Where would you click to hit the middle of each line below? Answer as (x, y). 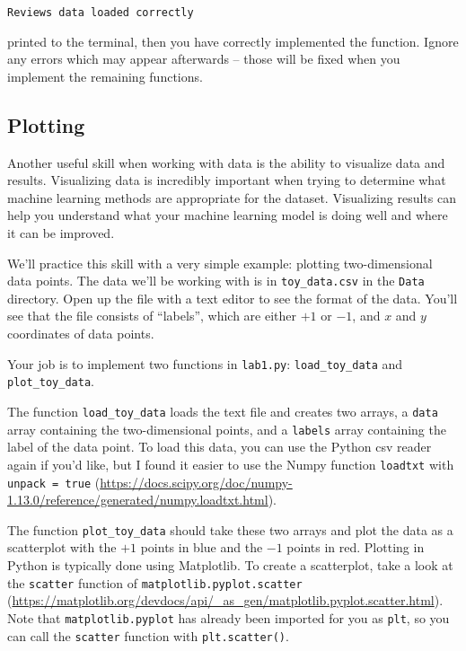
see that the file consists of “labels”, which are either (152, 316)
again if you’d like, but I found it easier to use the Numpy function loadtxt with (231, 464)
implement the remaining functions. (105, 76)
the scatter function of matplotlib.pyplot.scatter (155, 582)
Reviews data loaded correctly (101, 13)
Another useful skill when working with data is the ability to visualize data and (226, 162)
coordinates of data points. (81, 334)
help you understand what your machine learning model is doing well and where (228, 215)
